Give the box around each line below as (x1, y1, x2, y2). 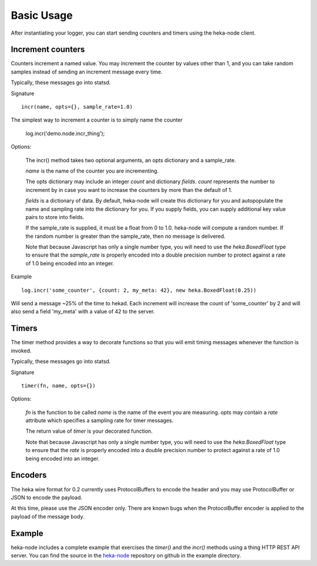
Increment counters (11, 45, 85, 55)
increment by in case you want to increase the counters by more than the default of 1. (25, 186, 232, 193)
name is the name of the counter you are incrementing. (25, 167, 159, 174)
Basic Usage (11, 9, 73, 22)
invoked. (11, 347, 32, 354)
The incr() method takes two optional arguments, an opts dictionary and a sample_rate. (25, 156, 236, 164)
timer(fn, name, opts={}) (21, 382, 96, 389)
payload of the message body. (11, 513, 85, 520)
